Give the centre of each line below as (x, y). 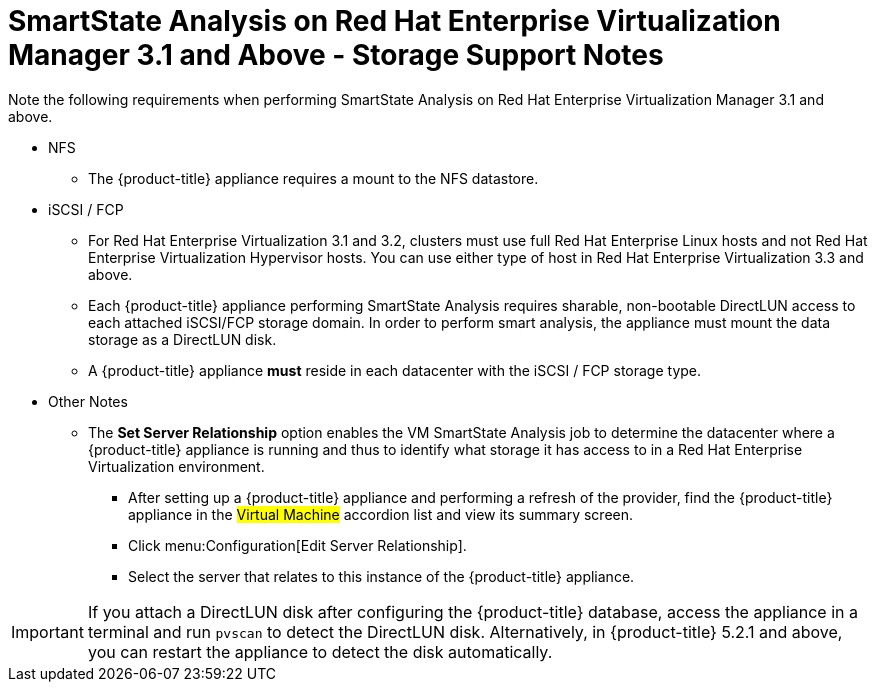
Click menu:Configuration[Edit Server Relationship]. (297, 545)
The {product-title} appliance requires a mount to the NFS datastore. (313, 178)
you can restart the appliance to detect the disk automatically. (320, 651)
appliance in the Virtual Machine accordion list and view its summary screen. (381, 514)
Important (47, 631)
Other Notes (88, 401)
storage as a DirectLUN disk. (182, 339)
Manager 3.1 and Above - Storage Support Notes (336, 55)
